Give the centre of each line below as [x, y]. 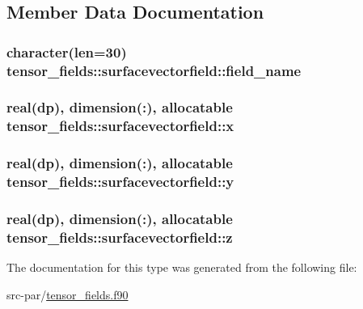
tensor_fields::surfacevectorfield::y [120, 182]
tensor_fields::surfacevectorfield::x [120, 126]
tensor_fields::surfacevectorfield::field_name [154, 70]
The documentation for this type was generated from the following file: [182, 267]
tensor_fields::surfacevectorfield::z [120, 237]
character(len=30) [67, 51]
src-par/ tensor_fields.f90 [68, 294]
